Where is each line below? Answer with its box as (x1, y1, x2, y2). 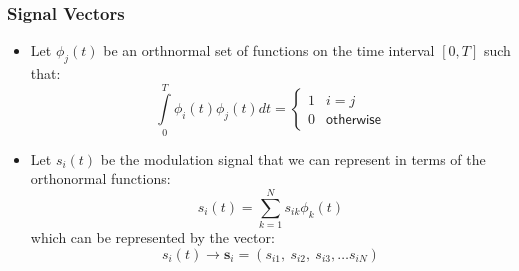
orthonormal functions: (30, 168, 171, 189)
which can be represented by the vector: (30, 227, 275, 248)
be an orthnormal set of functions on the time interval (103, 40, 435, 61)
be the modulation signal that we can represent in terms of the (100, 148, 486, 169)
